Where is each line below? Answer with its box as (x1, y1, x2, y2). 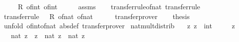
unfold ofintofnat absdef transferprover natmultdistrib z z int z (3, 21, 235, 31)
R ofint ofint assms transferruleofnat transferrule (17, 1, 200, 11)
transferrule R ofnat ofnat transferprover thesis (3, 11, 190, 21)
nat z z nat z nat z (10, 30, 85, 40)
